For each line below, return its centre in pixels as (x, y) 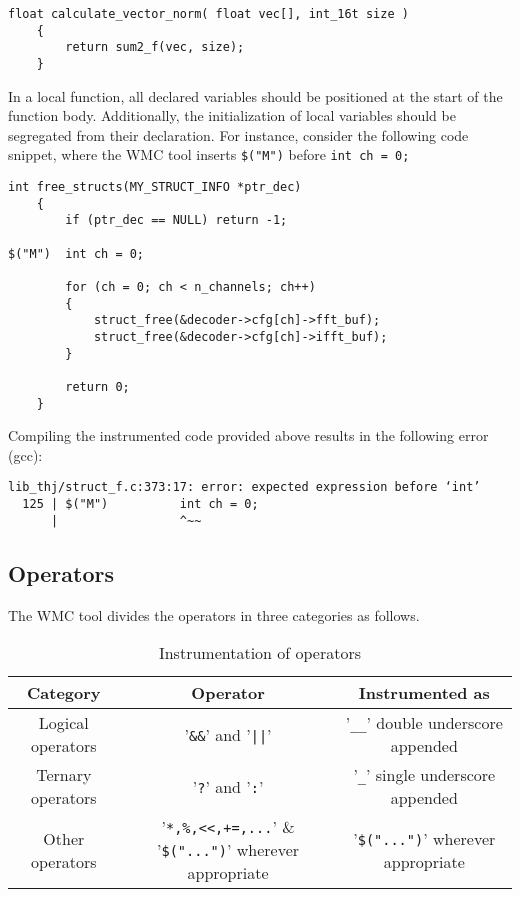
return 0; (97, 386)
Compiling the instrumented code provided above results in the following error (248, 435)
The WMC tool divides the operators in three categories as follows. (214, 614)
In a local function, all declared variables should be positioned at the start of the (255, 95)
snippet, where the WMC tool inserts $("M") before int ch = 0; (209, 154)
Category (64, 693)
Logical (63, 723)
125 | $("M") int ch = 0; (140, 504)
